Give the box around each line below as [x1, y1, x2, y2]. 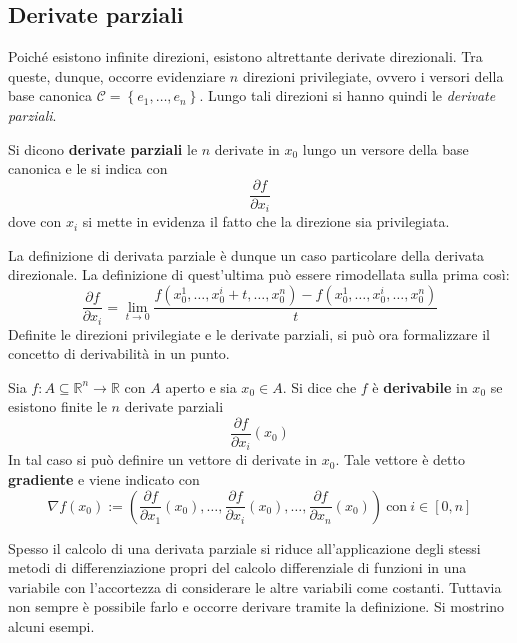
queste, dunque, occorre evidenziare [8, 65, 226, 86]
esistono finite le [8, 396, 107, 417]
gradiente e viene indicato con [8, 469, 200, 490]
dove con [8, 211, 62, 232]
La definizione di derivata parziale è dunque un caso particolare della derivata [8, 244, 485, 265]
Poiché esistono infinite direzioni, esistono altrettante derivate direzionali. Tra [8, 46, 483, 67]
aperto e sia [165, 376, 237, 397]
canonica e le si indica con [8, 158, 168, 179]
